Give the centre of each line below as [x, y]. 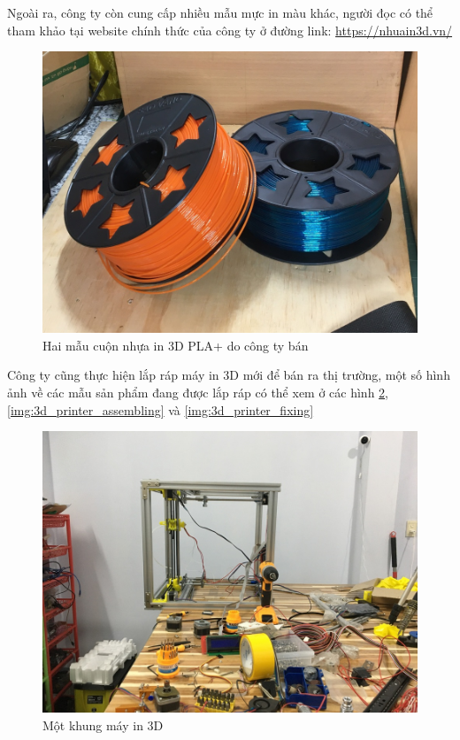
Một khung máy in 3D [103, 725]
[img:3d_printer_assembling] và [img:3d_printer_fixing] [161, 409]
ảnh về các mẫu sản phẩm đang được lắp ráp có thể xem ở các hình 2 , [198, 392]
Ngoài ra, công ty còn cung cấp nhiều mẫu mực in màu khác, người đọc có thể [220, 12]
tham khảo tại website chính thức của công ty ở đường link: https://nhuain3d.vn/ [230, 30]
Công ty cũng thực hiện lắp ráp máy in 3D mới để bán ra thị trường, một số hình [229, 375]
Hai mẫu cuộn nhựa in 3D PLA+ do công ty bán [176, 345]
